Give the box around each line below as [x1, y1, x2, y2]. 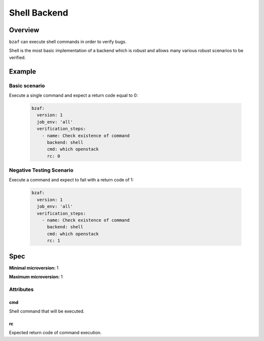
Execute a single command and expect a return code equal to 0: [9, 93, 138, 98]
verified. [9, 54, 26, 60]
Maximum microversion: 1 [9, 274, 63, 280]
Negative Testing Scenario [9, 167, 73, 174]
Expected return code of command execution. [9, 330, 102, 336]
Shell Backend [9, 7, 68, 18]
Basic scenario [9, 82, 45, 89]
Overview [9, 26, 40, 34]
